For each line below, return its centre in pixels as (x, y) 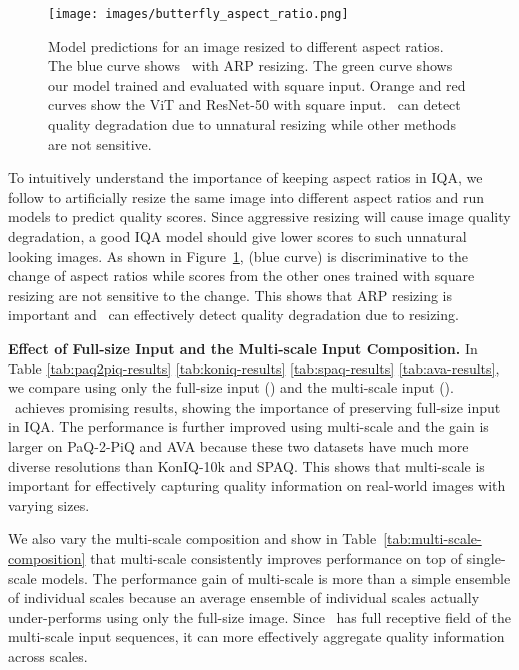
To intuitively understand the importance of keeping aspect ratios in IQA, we (245, 177)
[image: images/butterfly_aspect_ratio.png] (198, 14)
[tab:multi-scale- (432, 538)
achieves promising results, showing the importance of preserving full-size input (257, 406)
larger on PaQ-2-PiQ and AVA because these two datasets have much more (238, 445)
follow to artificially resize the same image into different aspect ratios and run (246, 196)
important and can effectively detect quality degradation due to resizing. (233, 314)
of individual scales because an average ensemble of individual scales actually (244, 597)
